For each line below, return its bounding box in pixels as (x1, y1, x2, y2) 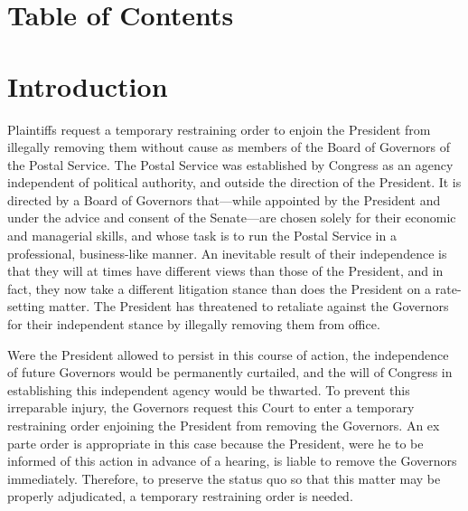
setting (7, 297, 45, 316)
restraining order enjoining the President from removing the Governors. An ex (7, 416, 440, 434)
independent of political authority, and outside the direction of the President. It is (7, 173, 462, 192)
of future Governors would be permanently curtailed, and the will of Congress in (7, 363, 453, 382)
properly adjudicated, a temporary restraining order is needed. (7, 487, 353, 506)
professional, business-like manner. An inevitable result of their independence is (7, 243, 447, 262)
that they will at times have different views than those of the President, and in (7, 261, 444, 280)
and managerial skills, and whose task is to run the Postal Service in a (7, 226, 397, 245)
